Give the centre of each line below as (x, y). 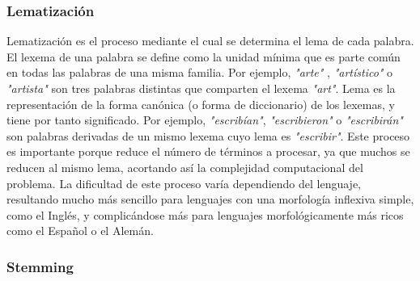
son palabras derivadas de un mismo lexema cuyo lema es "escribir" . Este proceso (208, 135)
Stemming (40, 266)
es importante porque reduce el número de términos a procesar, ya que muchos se (208, 151)
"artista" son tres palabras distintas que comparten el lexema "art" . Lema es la (201, 88)
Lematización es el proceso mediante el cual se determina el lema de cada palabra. (210, 41)
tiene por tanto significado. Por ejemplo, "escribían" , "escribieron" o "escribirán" (205, 120)
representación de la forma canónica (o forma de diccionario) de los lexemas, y (201, 104)
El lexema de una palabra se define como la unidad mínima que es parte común (204, 56)
